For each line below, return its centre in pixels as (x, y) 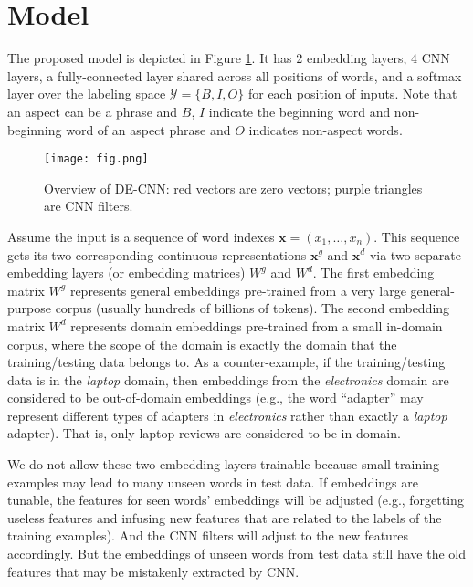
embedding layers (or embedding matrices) (126, 273)
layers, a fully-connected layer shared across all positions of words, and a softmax (235, 75)
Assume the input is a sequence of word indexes (141, 236)
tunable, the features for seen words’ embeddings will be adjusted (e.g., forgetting (236, 500)
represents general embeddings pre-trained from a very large (238, 290)
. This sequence (417, 236)
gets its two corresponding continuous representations (157, 254)
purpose (29, 308)
